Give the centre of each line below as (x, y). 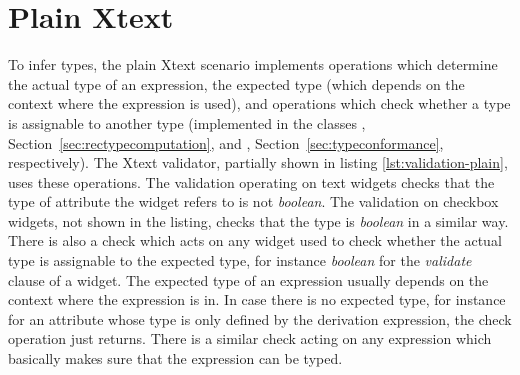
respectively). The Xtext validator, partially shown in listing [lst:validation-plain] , (258, 162)
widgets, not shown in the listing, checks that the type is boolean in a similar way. (258, 220)
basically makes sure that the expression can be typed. (175, 358)
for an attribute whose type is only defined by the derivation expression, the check (260, 318)
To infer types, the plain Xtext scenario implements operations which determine (253, 64)
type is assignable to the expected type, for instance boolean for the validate (240, 260)
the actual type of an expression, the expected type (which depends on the (236, 83)
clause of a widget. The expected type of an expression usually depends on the (248, 279)
